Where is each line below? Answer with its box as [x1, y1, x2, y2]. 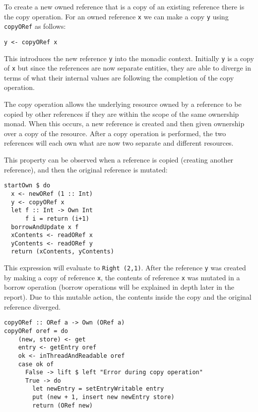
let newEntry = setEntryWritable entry [32, 385, 164, 393]
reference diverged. [4, 301, 61, 312]
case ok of [18, 360, 54, 368]
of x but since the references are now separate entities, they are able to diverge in [4, 63, 252, 73]
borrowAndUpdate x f [11, 223, 79, 231]
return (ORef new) [32, 402, 93, 409]
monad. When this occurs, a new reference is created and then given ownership [4, 118, 245, 129]
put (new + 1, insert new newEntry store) [32, 394, 175, 401]
